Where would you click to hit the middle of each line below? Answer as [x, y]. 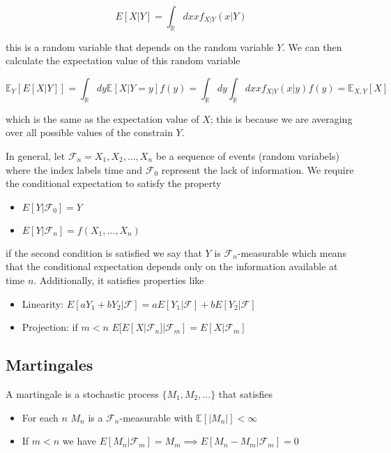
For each [40, 417]
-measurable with [156, 417]
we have [79, 441]
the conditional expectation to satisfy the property [114, 183]
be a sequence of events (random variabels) [247, 155]
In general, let [36, 155]
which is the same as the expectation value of [102, 118]
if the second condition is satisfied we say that [104, 252]
